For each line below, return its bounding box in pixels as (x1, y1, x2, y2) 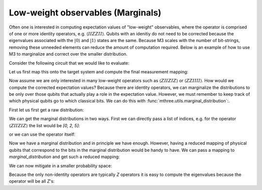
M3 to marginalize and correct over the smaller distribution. (9, 51, 128, 57)
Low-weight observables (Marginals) (9, 7, 162, 18)
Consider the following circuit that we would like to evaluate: (9, 60, 130, 66)
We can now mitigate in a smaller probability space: (9, 162, 113, 169)
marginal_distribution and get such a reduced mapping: (9, 154, 120, 160)
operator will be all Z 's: (9, 178, 55, 184)
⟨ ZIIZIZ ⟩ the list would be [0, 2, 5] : (9, 122, 80, 128)
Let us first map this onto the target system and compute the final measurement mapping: (9, 69, 189, 74)
